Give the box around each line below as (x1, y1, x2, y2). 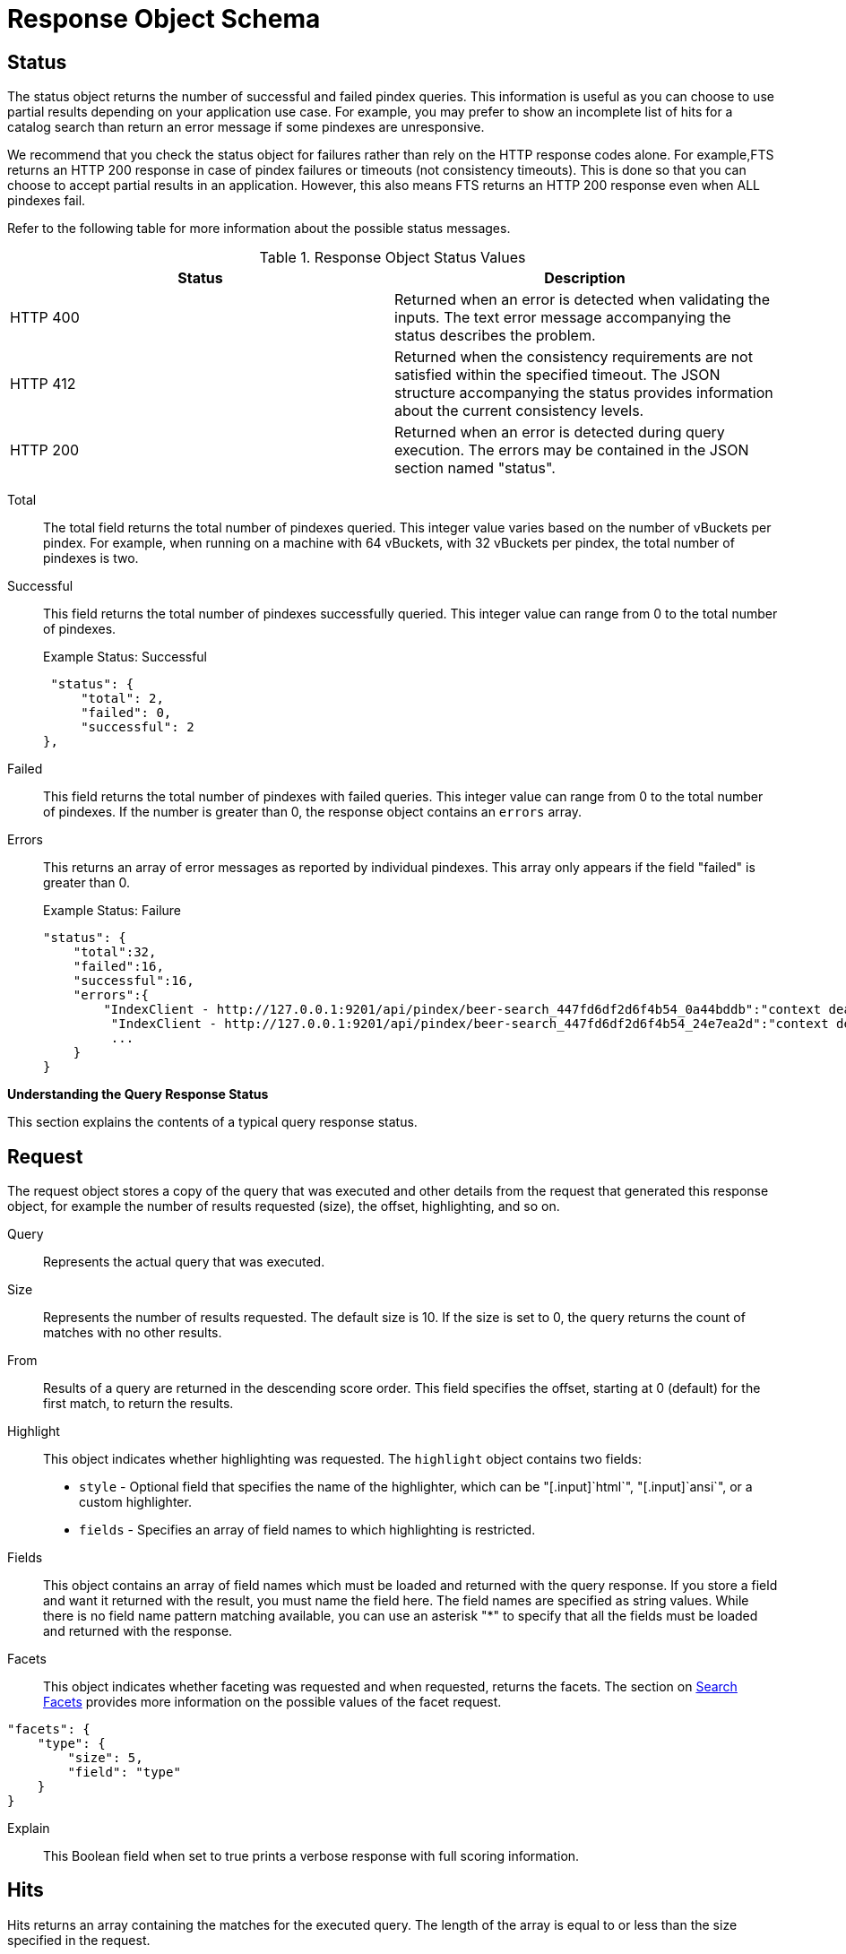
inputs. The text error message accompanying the (394, 308, 731, 327)
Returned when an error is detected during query (394, 423, 725, 442)
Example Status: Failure (43, 903, 181, 919)
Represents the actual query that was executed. (43, 1254, 325, 1270)
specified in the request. (7, 1932, 151, 1948)
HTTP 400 (10, 308, 80, 327)
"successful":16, (73, 973, 194, 989)
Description (544, 269, 626, 288)
